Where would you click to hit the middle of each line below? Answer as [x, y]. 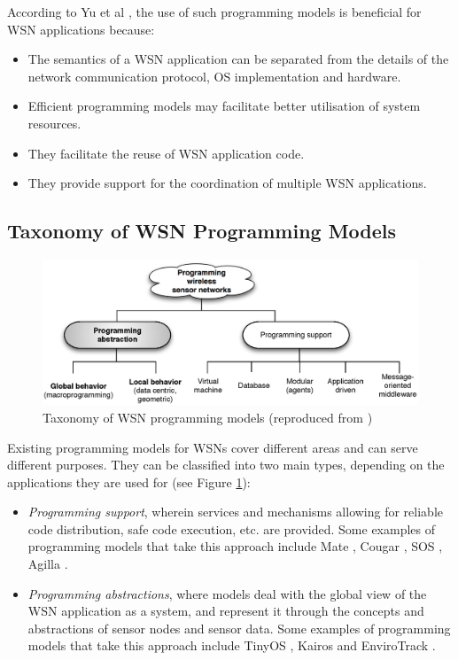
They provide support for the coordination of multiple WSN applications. [227, 183]
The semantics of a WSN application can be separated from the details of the [238, 59]
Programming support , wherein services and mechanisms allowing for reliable [235, 512]
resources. [54, 123]
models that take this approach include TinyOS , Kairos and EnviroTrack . [232, 645]
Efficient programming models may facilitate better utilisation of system [224, 106]
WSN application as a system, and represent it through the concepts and [226, 611]
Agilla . [48, 564]
